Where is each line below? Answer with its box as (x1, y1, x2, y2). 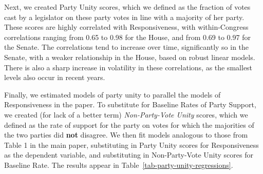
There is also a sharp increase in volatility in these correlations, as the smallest (4, 62, 253, 72)
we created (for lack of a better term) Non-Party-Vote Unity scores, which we (4, 109, 248, 120)
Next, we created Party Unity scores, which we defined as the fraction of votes (4, 2, 251, 12)
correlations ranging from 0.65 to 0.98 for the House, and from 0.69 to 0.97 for (4, 31, 251, 42)
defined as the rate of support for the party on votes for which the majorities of (4, 119, 254, 130)
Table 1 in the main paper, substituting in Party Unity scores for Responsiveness (4, 139, 259, 150)
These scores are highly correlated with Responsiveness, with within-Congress (4, 22, 249, 32)
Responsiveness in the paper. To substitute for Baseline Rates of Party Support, (4, 99, 256, 110)
